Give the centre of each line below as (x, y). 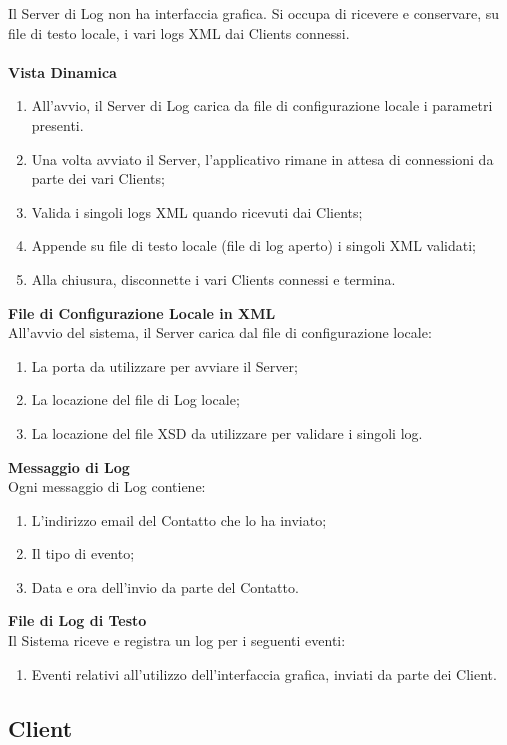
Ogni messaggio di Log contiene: (107, 486)
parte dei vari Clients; (98, 178)
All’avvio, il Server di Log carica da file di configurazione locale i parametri (262, 105)
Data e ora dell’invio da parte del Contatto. (165, 586)
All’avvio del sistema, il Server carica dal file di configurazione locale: (220, 332)
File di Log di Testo (77, 620)
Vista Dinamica (62, 71)
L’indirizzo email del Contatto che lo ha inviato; (179, 519)
